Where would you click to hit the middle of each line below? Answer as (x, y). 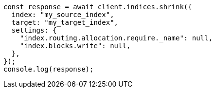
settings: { (34, 30)
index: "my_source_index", (63, 15)
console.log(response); (49, 69)
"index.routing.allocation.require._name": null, (116, 38)
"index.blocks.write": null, (75, 46)
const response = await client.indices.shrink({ (98, 7)
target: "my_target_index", (65, 22)
